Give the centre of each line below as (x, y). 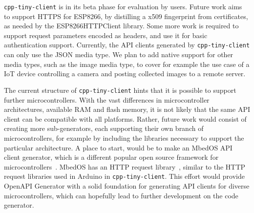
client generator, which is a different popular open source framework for (111, 157)
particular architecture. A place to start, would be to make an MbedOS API (118, 147)
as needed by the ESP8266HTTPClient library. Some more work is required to (121, 26)
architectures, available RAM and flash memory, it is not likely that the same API (127, 109)
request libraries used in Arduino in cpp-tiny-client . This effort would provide (124, 176)
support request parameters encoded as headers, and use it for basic (106, 35)
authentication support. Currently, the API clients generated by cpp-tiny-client (127, 45)
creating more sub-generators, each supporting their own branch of (104, 128)
